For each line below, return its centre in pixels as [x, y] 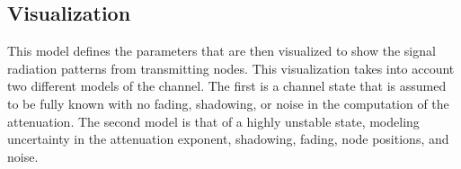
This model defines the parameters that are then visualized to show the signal [222, 51]
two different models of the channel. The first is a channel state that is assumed [227, 86]
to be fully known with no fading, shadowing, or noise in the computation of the [228, 103]
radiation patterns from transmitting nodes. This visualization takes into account [231, 68]
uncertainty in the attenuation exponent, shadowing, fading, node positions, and [228, 139]
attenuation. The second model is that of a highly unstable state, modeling [213, 121]
